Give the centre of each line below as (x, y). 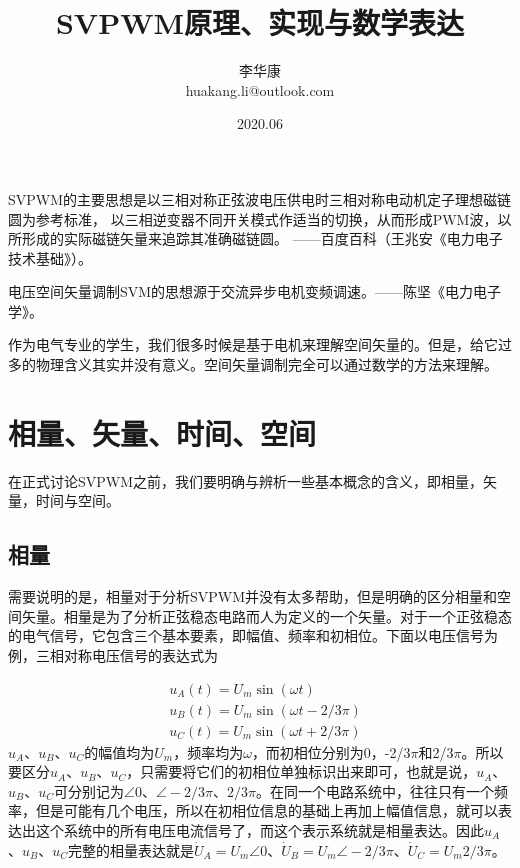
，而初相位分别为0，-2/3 (331, 751)
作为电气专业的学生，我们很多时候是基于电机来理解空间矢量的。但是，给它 (253, 344)
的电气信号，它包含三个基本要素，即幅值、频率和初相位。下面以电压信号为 (253, 635)
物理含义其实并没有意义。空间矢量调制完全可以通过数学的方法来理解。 (266, 364)
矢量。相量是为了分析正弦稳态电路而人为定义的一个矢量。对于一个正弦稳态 (266, 615)
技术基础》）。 (50, 257)
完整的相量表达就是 (131, 849)
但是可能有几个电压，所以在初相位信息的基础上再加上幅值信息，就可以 (266, 810)
